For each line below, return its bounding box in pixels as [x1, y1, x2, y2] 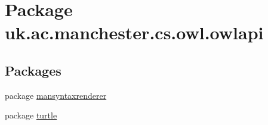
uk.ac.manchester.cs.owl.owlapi [5, 20, 264, 45]
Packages [5, 61, 61, 79]
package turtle [5, 109, 57, 121]
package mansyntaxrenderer [5, 89, 107, 101]
